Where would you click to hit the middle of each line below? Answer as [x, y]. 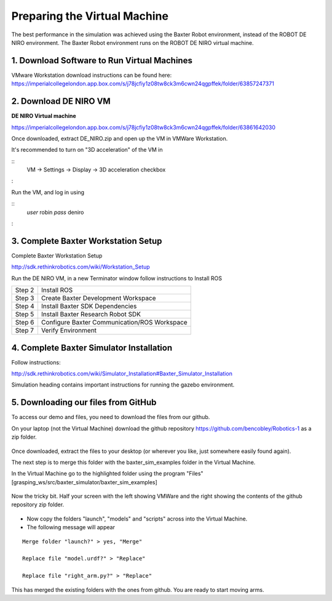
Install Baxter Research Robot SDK [91, 315]
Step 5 [25, 315]
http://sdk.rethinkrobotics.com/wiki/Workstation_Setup [81, 267]
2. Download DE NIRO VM [61, 101]
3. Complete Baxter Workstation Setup [87, 241]
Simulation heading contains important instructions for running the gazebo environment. [123, 385]
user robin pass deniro [55, 212]
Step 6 [25, 323]
